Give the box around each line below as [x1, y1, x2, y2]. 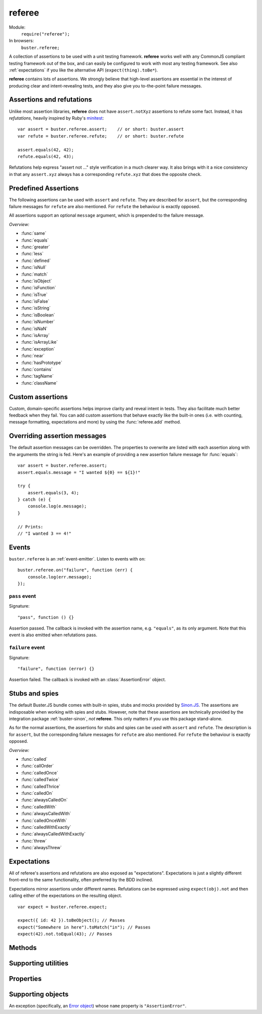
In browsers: [9, 38, 34, 44]
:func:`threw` [21, 838, 47, 843]
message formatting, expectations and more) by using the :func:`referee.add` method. [9, 419, 181, 425]
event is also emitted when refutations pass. [9, 632, 98, 638]
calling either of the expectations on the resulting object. [9, 892, 122, 899]
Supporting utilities [9, 959, 69, 967]
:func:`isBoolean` [21, 312, 55, 318]
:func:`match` [21, 271, 48, 277]
